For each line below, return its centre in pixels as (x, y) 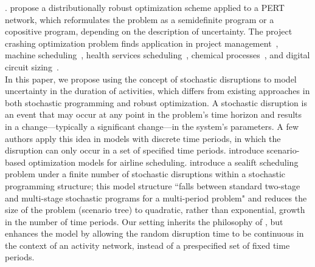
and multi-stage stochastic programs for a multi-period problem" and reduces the (156, 198)
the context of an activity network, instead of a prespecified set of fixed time (147, 245)
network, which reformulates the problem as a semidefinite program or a (140, 19)
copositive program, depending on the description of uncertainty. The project (149, 31)
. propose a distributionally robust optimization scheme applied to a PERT (145, 7)
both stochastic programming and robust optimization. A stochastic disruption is (156, 102)
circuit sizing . (32, 66)
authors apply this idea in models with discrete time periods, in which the (143, 138)
